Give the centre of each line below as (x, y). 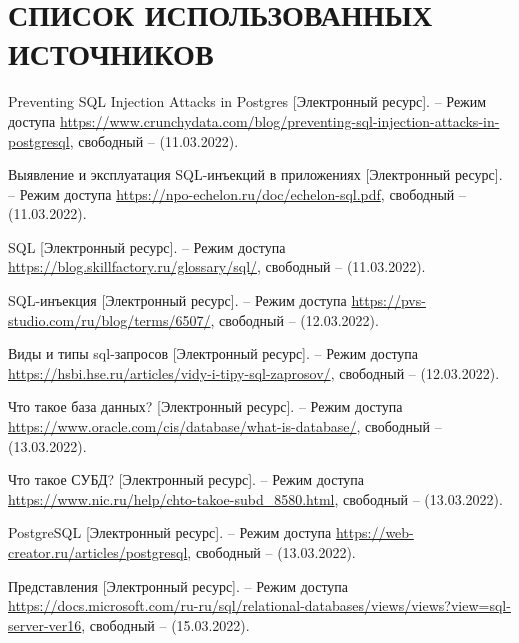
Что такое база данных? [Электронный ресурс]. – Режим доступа (205, 406)
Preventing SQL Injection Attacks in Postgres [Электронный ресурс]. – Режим (247, 101)
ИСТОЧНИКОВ (111, 53)
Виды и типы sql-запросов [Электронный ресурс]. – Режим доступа (213, 353)
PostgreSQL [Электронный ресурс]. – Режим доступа (170, 532)
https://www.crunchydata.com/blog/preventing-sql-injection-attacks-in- (280, 120)
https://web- (374, 532)
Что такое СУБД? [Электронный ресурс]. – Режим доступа (186, 479)
